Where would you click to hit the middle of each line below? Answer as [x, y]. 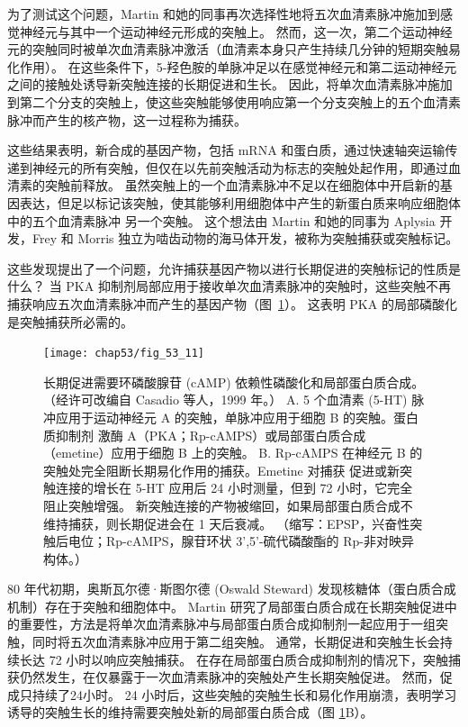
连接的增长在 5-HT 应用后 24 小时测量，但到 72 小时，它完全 [234, 488]
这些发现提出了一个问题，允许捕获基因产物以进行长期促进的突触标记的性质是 [234, 268]
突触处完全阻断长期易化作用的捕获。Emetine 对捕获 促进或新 [222, 470]
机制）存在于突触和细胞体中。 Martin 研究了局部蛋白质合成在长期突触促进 [226, 606]
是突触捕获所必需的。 [70, 321]
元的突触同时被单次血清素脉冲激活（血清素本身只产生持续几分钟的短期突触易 [234, 49]
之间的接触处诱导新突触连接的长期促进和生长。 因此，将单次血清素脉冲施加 [230, 84]
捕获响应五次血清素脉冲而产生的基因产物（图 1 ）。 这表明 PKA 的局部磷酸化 [232, 303]
